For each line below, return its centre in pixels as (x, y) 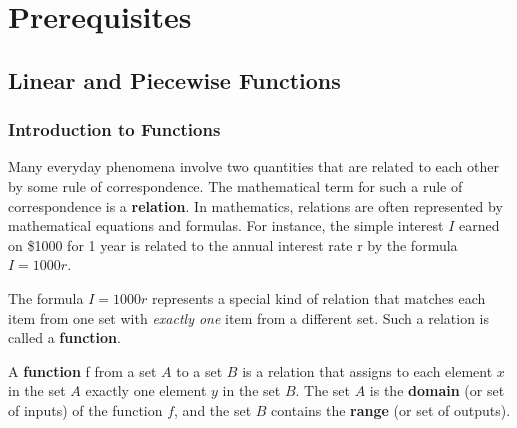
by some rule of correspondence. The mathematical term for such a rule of (235, 185)
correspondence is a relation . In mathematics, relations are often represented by (255, 205)
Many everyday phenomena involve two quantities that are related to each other (253, 166)
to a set (199, 370)
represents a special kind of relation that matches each (318, 297)
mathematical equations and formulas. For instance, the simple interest (226, 225)
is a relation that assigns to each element (367, 370)
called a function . (64, 337)
